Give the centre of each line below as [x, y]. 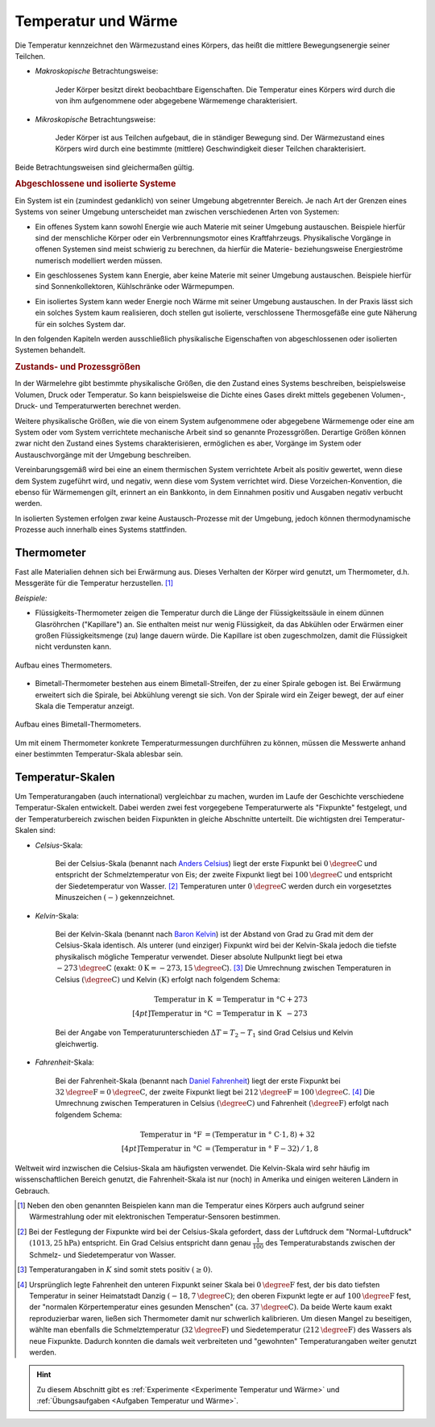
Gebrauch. [32, 1191]
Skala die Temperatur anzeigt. [85, 705]
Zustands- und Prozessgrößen [78, 367]
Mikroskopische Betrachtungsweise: [95, 119]
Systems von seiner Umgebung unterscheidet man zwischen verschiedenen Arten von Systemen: [177, 212]
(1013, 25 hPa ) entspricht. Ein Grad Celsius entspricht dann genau [140, 1243]
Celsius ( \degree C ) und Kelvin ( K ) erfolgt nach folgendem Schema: [168, 979]
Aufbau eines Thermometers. [64, 665]
